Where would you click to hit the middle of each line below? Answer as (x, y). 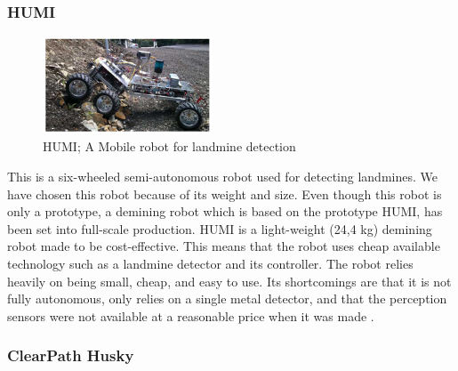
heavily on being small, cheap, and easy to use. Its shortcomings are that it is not (229, 281)
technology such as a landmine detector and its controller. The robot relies (210, 264)
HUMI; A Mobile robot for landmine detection (169, 146)
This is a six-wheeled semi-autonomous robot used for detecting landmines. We (222, 177)
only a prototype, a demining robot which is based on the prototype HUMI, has (225, 211)
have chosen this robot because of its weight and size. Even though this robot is (225, 194)
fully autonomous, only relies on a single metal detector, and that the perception (227, 298)
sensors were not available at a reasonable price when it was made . (191, 315)
